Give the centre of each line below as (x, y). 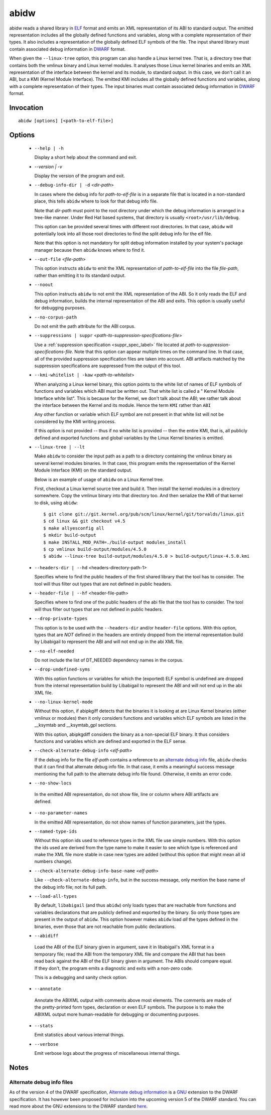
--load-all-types (56, 896)
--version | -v (48, 167)
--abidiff (46, 936)
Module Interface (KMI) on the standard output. (83, 470)
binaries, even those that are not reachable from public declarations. (105, 926)
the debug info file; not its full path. (71, 887)
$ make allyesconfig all (74, 528)
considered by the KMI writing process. (75, 421)
